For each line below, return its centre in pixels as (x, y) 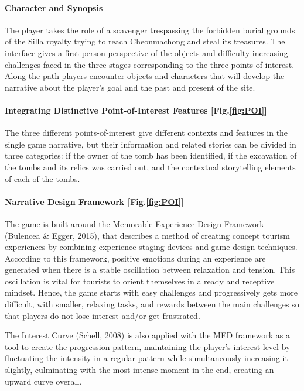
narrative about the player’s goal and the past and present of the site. (130, 87)
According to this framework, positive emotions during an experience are (135, 258)
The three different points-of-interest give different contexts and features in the (146, 133)
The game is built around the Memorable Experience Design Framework (134, 223)
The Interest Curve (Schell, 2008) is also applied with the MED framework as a (147, 335)
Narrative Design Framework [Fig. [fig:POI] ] (94, 201)
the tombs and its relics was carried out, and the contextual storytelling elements (150, 167)
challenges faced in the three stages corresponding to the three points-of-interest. (150, 64)
